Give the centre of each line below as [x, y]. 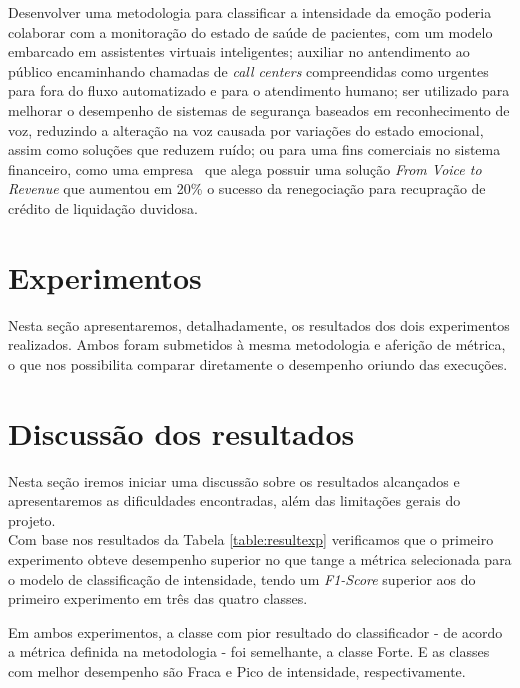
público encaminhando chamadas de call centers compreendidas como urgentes [248, 70]
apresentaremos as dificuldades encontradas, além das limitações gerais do [234, 500]
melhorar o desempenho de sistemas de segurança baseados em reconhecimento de [259, 109]
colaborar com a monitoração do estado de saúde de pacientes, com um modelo [250, 31]
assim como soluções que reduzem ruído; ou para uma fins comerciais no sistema [254, 149]
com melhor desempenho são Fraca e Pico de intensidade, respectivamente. [237, 670]
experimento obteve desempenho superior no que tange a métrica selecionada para [260, 558]
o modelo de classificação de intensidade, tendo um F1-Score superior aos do [242, 578]
